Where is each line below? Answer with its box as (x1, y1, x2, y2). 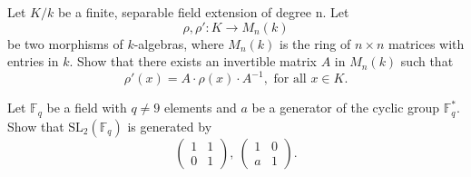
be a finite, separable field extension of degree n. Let (57, 3, 349, 21)
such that (400, 52, 454, 71)
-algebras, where (133, 34, 224, 53)
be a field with (46, 98, 127, 117)
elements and (163, 98, 237, 117)
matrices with (388, 34, 465, 53)
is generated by (127, 116, 212, 135)
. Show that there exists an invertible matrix (69, 52, 317, 71)
